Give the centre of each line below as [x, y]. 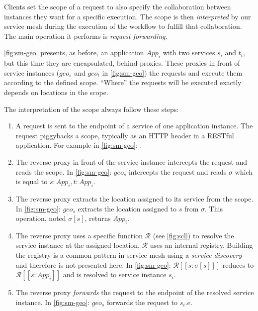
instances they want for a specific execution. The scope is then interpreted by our [128, 16]
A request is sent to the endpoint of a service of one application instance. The [134, 126]
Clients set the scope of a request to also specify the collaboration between [118, 6]
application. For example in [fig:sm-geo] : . [79, 145]
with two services [189, 52]
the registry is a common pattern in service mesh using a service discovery [129, 255]
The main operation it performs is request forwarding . [86, 36]
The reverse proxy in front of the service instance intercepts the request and [131, 161]
